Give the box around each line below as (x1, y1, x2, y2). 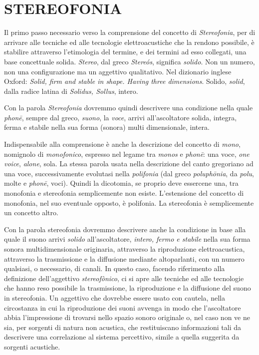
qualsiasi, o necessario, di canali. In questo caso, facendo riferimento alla (4, 263, 225, 274)
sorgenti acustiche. (4, 341, 60, 352)
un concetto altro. (4, 207, 58, 218)
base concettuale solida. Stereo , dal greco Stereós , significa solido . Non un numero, (4, 56, 255, 66)
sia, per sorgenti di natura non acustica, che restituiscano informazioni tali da (4, 322, 242, 332)
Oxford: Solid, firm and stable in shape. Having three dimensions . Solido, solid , (4, 76, 245, 86)
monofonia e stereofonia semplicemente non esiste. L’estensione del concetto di (4, 188, 244, 198)
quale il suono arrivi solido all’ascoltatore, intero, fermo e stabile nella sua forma (4, 234, 251, 244)
